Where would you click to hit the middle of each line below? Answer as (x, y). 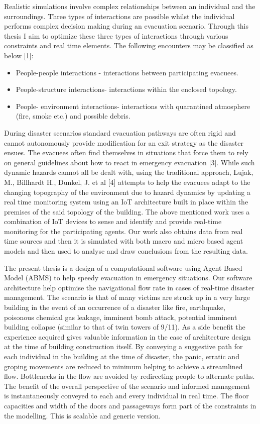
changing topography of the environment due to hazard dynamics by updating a (127, 192)
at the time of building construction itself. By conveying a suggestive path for (123, 346)
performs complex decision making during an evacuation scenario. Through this (126, 26)
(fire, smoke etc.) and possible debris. (73, 116)
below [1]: (19, 55)
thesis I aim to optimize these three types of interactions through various (116, 35)
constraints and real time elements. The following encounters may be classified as (129, 45)
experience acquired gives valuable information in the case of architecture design (127, 336)
